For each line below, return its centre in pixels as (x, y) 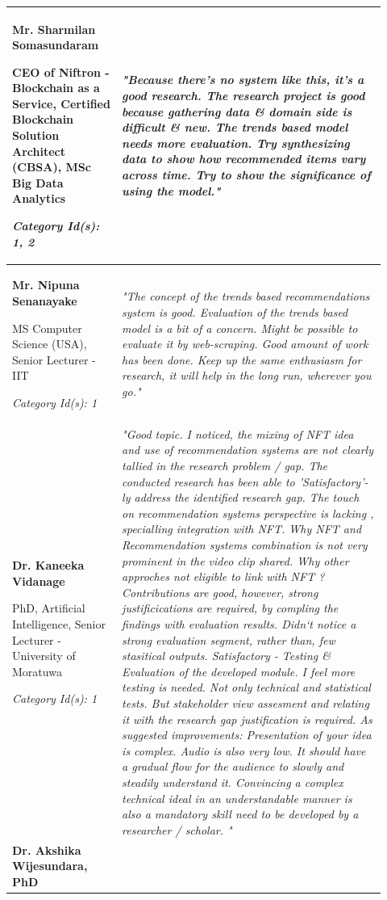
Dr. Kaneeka (48, 565)
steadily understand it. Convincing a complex (233, 782)
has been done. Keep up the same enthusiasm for (242, 359)
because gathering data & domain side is (237, 111)
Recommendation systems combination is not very (245, 545)
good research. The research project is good (243, 96)
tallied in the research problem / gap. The (225, 466)
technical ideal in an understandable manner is (237, 798)
